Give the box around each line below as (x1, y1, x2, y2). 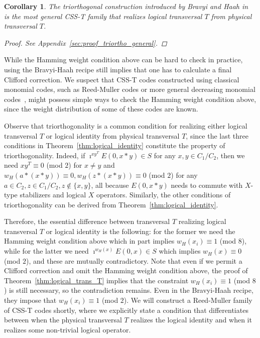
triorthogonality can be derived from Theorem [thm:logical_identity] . (4, 199, 218, 209)
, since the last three (186, 130, 248, 141)
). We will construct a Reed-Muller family (123, 295, 252, 305)
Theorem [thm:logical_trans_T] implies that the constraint (4, 275, 189, 285)
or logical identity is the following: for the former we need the (46, 226, 235, 236)
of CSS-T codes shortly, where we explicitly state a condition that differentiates (4, 304, 248, 315)
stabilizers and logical (20, 189, 86, 200)
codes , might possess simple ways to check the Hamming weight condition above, (4, 93, 256, 104)
